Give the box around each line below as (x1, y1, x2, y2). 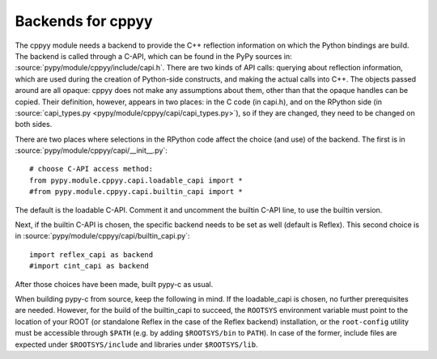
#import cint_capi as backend (29, 261, 150, 271)
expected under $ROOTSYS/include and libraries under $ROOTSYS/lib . (15, 340, 258, 349)
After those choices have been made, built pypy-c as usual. (15, 279, 214, 289)
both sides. (15, 120, 53, 129)
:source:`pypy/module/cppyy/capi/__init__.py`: (15, 146, 168, 155)
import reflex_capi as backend (29, 250, 154, 259)
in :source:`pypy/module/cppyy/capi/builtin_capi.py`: (15, 231, 190, 241)
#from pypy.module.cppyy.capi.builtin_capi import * (29, 187, 243, 196)
